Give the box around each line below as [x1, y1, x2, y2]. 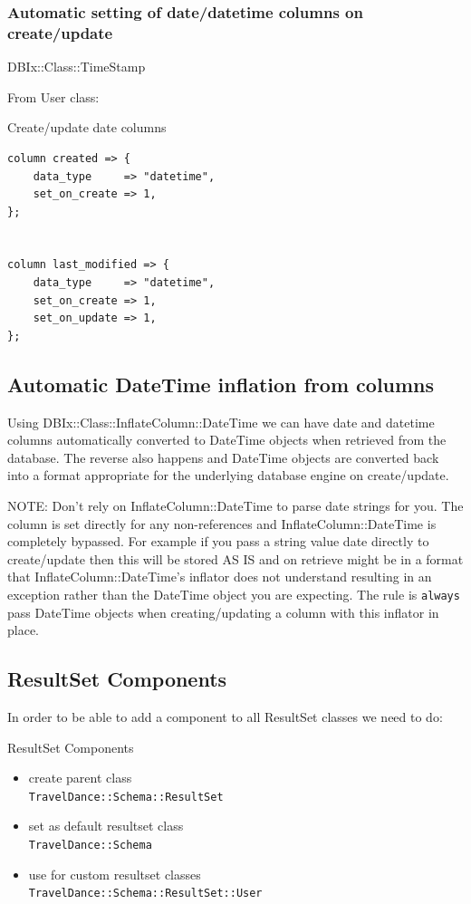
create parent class [28, 768, 132, 787]
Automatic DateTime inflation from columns [7, 370, 435, 398]
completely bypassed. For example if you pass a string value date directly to [7, 532, 429, 551]
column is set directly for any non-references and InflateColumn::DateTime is [7, 514, 437, 533]
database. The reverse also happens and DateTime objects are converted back [7, 447, 439, 466]
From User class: [7, 87, 100, 106]
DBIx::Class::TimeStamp [7, 57, 146, 76]
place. [7, 620, 39, 640]
